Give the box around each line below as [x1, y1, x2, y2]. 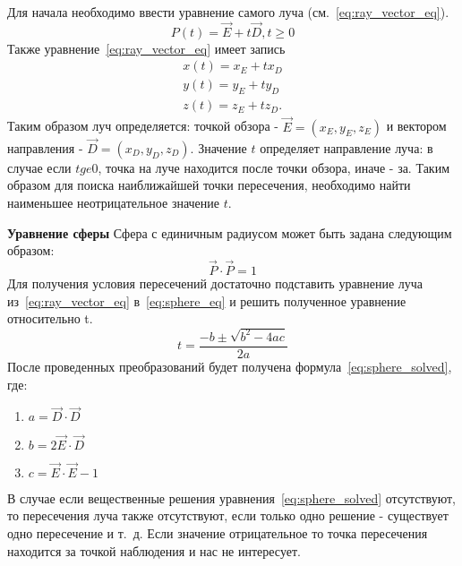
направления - [7, 138, 83, 157]
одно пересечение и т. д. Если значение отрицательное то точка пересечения [7, 524, 428, 543]
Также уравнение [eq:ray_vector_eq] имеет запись [7, 39, 286, 57]
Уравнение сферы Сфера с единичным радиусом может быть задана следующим [7, 223, 452, 242]
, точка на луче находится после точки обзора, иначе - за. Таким [98, 158, 449, 176]
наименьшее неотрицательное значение [7, 193, 220, 211]
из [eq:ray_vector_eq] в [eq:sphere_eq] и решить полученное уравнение [7, 291, 406, 310]
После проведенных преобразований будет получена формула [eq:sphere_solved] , [7, 357, 452, 376]
